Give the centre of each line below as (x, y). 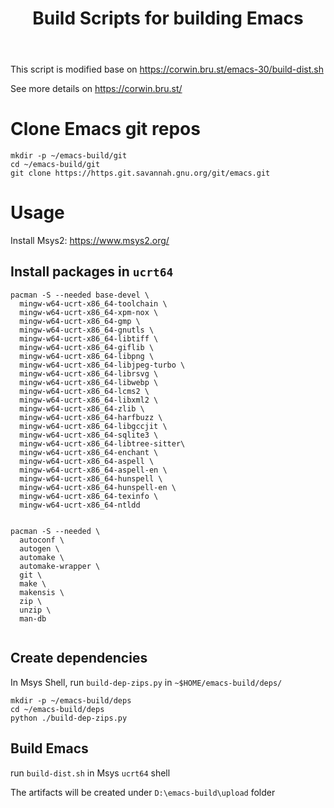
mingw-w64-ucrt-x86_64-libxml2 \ (89, 400)
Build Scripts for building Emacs (168, 18)
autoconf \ (42, 540)
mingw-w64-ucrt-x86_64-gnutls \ (87, 330)
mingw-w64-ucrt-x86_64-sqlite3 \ (89, 435)
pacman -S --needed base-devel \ (80, 295)
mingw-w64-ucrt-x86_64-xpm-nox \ (89, 312)
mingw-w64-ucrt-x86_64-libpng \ (87, 356)
